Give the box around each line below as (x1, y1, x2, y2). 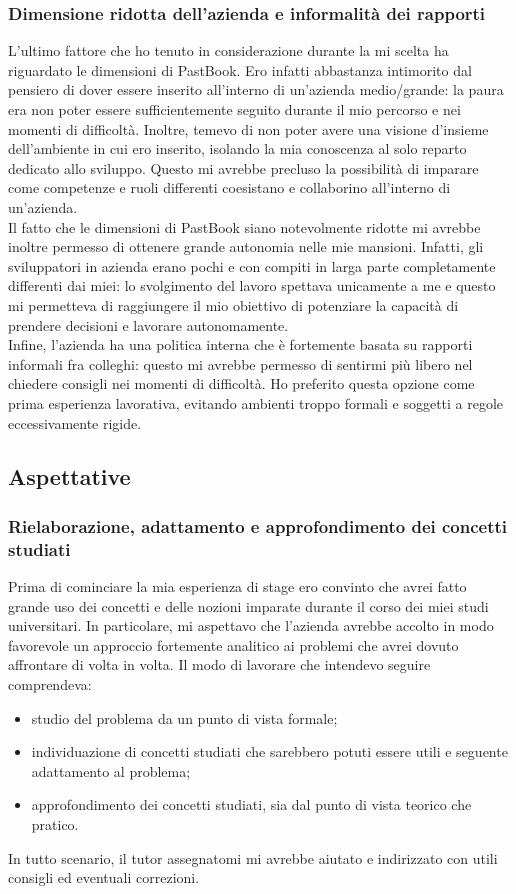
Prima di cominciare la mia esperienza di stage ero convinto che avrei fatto (8, 576, 467, 597)
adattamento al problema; (31, 760, 191, 781)
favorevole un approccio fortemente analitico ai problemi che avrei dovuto (8, 634, 459, 655)
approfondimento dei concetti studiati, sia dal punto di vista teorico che (31, 794, 472, 815)
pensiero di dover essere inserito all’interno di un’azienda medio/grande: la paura (8, 79, 504, 100)
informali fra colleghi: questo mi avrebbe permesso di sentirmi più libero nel (8, 353, 473, 374)
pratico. (31, 813, 79, 834)
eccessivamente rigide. (8, 412, 142, 433)
